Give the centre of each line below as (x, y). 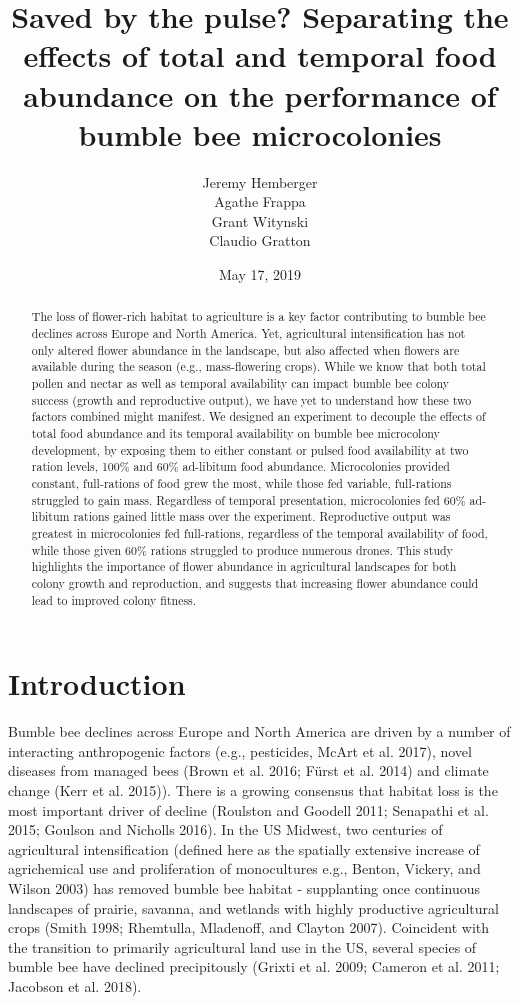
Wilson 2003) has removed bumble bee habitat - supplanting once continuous (244, 887)
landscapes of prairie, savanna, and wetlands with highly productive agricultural (253, 907)
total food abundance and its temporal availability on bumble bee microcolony (235, 433)
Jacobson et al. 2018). (75, 985)
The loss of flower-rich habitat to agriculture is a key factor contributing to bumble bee (258, 316)
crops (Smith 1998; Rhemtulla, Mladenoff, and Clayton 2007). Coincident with (249, 927)
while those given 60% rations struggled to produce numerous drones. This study (242, 549)
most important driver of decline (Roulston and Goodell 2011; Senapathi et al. (248, 809)
